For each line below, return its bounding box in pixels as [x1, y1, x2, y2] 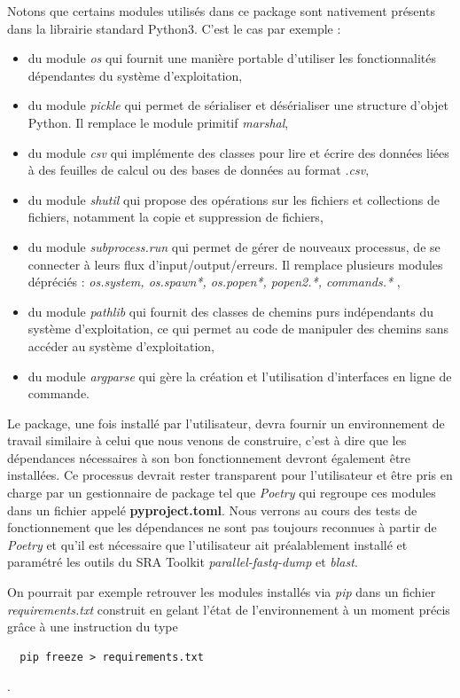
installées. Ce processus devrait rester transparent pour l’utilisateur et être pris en [7, 466, 453, 484]
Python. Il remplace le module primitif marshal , [27, 113, 289, 131]
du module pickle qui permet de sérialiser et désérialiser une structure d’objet [27, 96, 448, 114]
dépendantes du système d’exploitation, [27, 66, 243, 84]
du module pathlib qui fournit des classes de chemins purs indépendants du [27, 302, 434, 320]
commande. [27, 384, 90, 403]
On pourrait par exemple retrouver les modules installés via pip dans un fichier [7, 583, 436, 601]
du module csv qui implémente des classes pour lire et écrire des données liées [27, 143, 449, 161]
